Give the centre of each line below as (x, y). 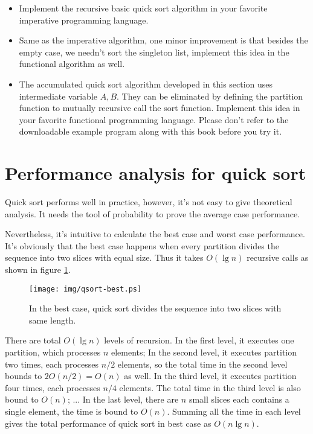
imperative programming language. (84, 20)
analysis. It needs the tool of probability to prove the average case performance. (153, 213)
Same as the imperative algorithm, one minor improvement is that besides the (163, 40)
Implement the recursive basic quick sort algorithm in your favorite (143, 8)
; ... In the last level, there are (123, 399)
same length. (53, 320)
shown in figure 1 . (38, 270)
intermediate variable (58, 96)
